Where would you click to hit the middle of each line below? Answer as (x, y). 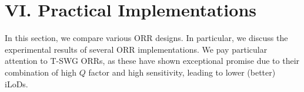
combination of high (41, 72)
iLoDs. (16, 84)
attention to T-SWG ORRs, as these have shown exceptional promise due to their (152, 61)
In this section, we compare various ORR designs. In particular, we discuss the (146, 38)
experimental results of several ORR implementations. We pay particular (136, 49)
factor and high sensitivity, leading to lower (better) (182, 72)
